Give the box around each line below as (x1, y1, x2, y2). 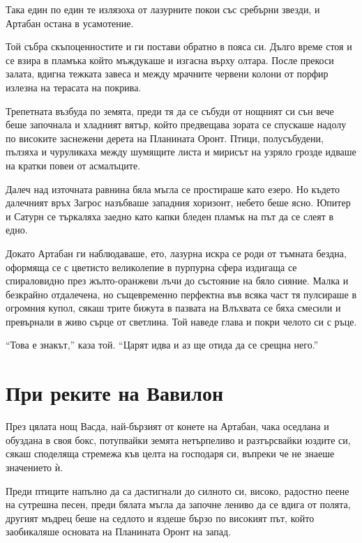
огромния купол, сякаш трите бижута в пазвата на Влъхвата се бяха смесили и (6, 300, 341, 315)
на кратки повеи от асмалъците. (6, 158, 141, 172)
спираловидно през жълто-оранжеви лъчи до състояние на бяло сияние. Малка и (6, 273, 349, 288)
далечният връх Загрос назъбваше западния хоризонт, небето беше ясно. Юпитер (6, 195, 351, 210)
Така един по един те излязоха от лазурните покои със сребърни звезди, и (6, 2, 320, 16)
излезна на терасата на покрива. (6, 79, 142, 94)
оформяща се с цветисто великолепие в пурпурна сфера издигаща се (6, 259, 297, 274)
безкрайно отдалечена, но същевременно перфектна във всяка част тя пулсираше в (6, 286, 357, 301)
